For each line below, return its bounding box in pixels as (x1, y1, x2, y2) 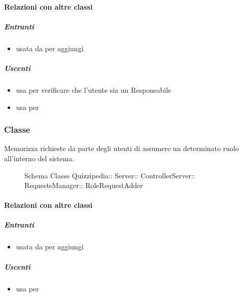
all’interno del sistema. (4, 153, 75, 163)
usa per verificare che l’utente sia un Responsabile (16, 84, 171, 95)
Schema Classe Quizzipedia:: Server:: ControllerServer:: (24, 170, 195, 180)
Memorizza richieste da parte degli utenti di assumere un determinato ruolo (4, 143, 239, 154)
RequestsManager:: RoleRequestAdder (24, 180, 143, 191)
